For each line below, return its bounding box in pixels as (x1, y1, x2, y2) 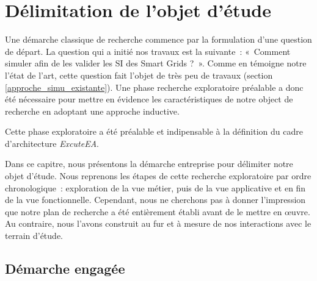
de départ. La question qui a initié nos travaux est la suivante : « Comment (5, 44, 291, 57)
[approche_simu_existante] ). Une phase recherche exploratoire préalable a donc (5, 80, 304, 93)
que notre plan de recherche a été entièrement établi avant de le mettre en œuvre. (5, 205, 310, 218)
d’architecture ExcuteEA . (5, 137, 99, 149)
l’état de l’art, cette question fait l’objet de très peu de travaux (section (5, 68, 273, 81)
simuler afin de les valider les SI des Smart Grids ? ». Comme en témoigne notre (5, 57, 307, 69)
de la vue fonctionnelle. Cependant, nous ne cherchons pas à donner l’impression (5, 193, 306, 206)
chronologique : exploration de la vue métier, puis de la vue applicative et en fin (5, 181, 306, 194)
